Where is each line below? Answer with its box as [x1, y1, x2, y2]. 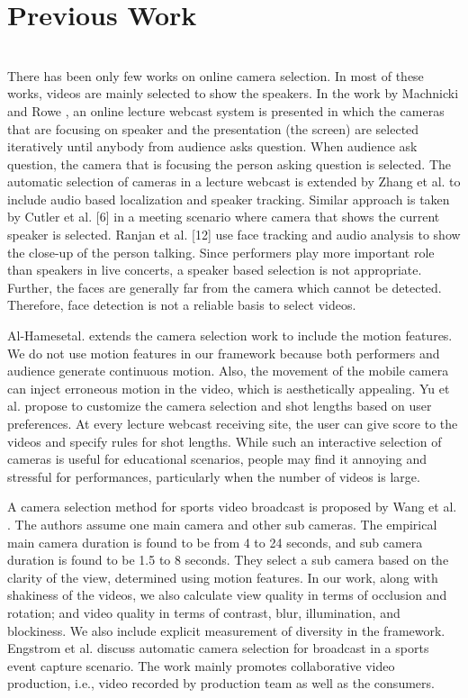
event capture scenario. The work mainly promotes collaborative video [7, 656, 395, 675]
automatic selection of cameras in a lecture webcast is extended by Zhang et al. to [7, 172, 461, 191]
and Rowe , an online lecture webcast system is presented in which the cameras [7, 101, 445, 120]
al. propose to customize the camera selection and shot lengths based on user [7, 396, 432, 415]
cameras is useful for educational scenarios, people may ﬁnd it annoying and [7, 449, 427, 468]
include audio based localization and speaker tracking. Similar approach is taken [7, 189, 450, 208]
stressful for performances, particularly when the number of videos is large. [7, 467, 420, 485]
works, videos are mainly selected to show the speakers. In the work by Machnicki [7, 84, 459, 103]
